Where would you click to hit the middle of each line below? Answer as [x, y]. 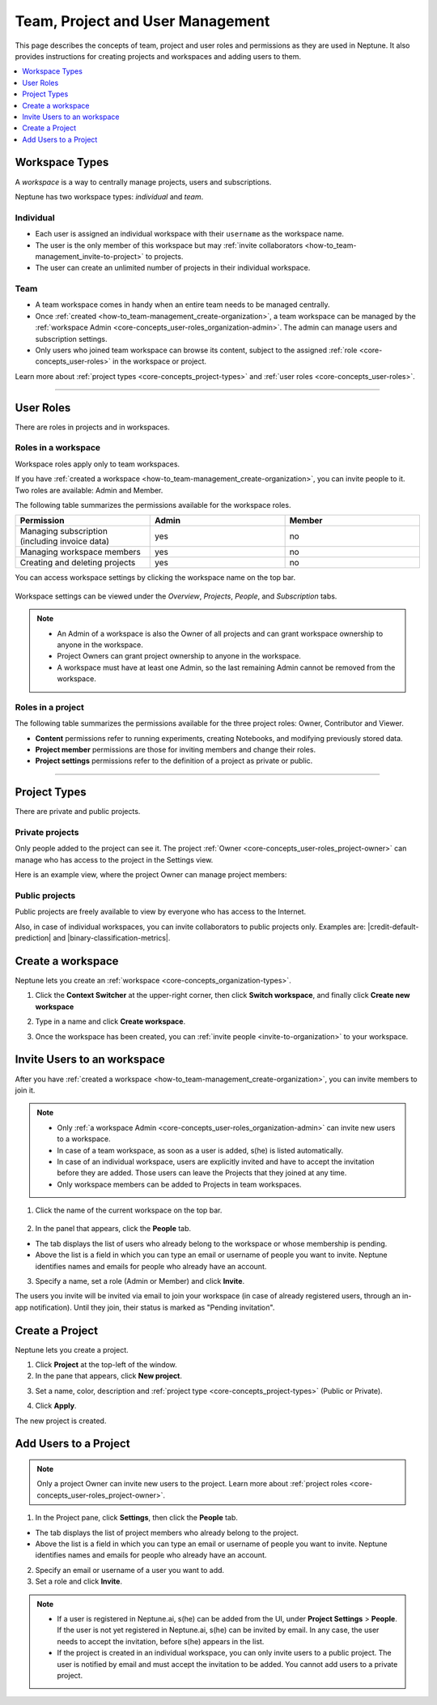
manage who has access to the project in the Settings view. [114, 859]
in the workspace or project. [159, 361]
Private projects [47, 833]
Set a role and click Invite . [79, 1581]
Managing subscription [64, 531]
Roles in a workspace [58, 448]
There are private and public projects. [78, 812]
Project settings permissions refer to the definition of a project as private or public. [174, 761]
